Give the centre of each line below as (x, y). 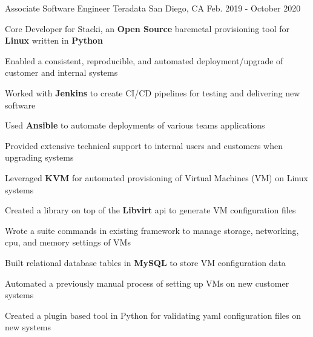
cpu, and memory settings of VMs (68, 242)
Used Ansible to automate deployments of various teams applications (135, 125)
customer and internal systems (61, 72)
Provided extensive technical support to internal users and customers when (144, 145)
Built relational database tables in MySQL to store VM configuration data (145, 262)
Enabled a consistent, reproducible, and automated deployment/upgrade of (144, 60)
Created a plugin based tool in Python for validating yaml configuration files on (153, 315)
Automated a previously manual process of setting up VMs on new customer (147, 283)
